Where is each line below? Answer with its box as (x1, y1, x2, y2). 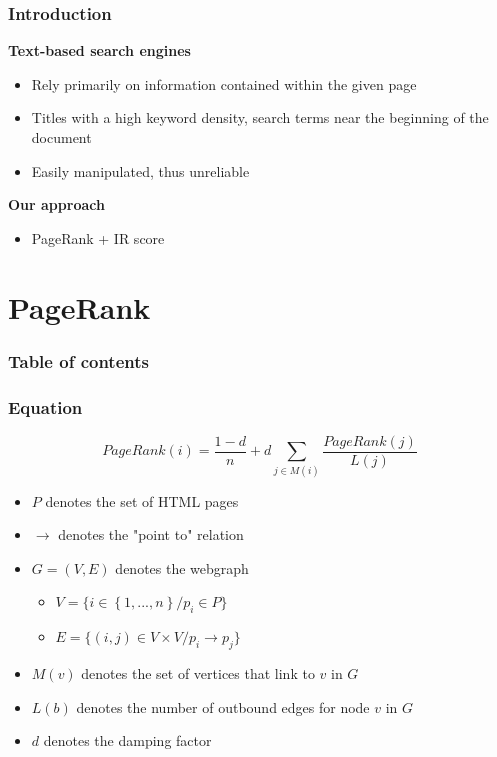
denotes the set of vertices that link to (81, 662, 315, 683)
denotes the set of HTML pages (45, 490, 239, 511)
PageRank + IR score (31, 227, 165, 248)
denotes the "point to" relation (58, 524, 244, 545)
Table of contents (8, 348, 149, 373)
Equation (8, 394, 83, 419)
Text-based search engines (8, 40, 191, 61)
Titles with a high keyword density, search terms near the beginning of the (31, 107, 489, 128)
